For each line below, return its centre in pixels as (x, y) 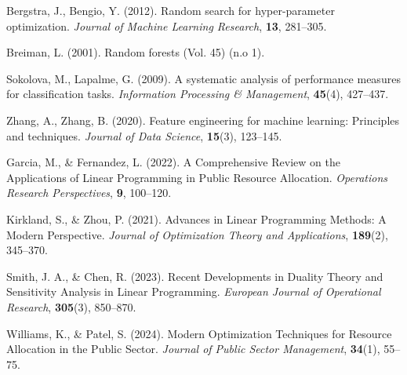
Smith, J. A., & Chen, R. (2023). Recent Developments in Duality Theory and (195, 276)
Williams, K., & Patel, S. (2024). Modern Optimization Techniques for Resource (199, 333)
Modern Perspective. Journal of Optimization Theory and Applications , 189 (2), (197, 234)
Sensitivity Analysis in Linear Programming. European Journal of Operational (194, 291)
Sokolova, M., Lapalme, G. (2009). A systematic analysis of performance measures (203, 78)
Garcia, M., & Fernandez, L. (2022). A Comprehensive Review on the (173, 162)
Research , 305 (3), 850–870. (71, 306)
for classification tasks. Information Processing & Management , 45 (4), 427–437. (198, 94)
